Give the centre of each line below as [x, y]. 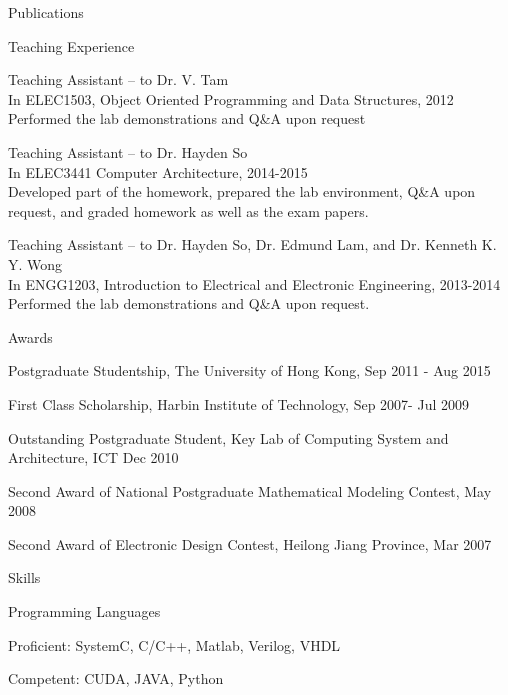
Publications [46, 12]
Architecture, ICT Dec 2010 [93, 457]
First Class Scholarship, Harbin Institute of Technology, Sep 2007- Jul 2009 [238, 403]
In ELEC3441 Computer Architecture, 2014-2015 [158, 171]
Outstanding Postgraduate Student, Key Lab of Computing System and [228, 437]
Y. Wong [35, 263]
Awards [30, 336]
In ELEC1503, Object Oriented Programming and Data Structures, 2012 [231, 98]
